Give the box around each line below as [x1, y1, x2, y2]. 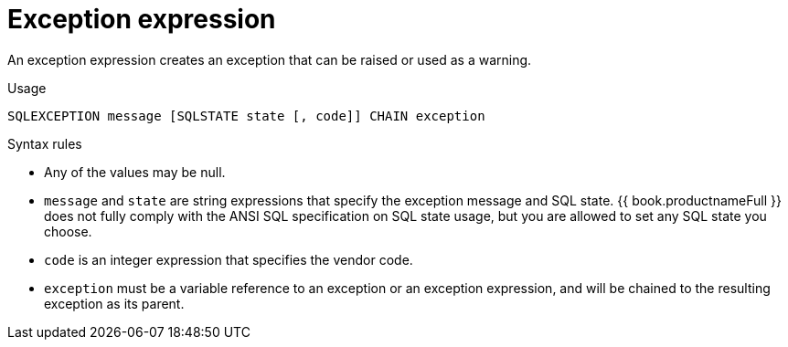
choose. [44, 223, 92, 239]
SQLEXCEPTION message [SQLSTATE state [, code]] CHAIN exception [7, 108, 485, 123]
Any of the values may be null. [44, 163, 226, 180]
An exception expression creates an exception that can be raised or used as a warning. [7, 51, 532, 68]
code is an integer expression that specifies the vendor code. [44, 251, 413, 268]
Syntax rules [7, 135, 82, 152]
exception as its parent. [44, 295, 185, 311]
